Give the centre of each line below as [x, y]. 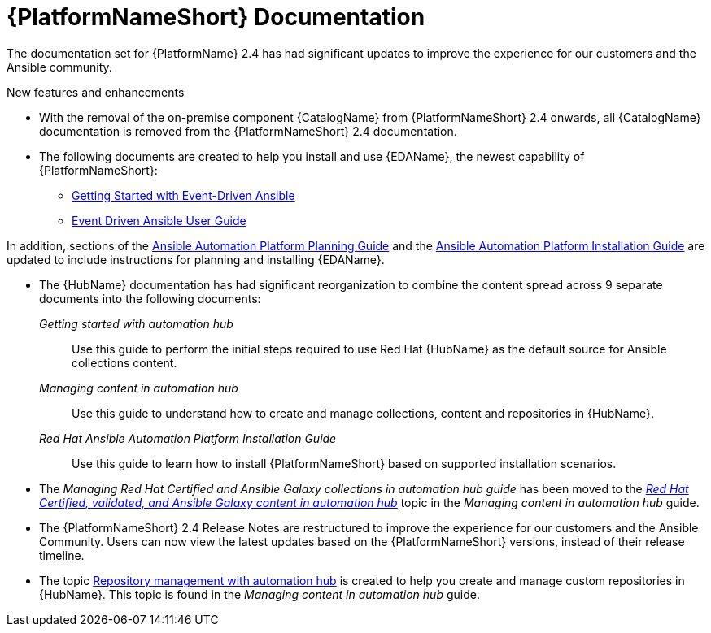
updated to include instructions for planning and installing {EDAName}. [196, 259]
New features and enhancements [96, 92]
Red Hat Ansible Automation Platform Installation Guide [188, 438]
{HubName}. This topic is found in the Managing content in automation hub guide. [260, 594]
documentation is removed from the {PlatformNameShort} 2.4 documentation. [248, 131]
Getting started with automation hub [136, 323]
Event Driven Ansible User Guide [159, 220]
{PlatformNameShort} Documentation [216, 17]
